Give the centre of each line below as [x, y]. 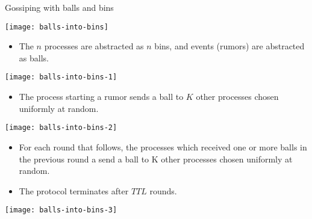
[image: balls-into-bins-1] [61, 77]
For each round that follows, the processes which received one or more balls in [163, 147]
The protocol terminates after [74, 190]
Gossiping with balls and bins [59, 7]
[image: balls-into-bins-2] [61, 128]
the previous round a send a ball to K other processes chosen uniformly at [156, 159]
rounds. [163, 190]
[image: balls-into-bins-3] [61, 210]
